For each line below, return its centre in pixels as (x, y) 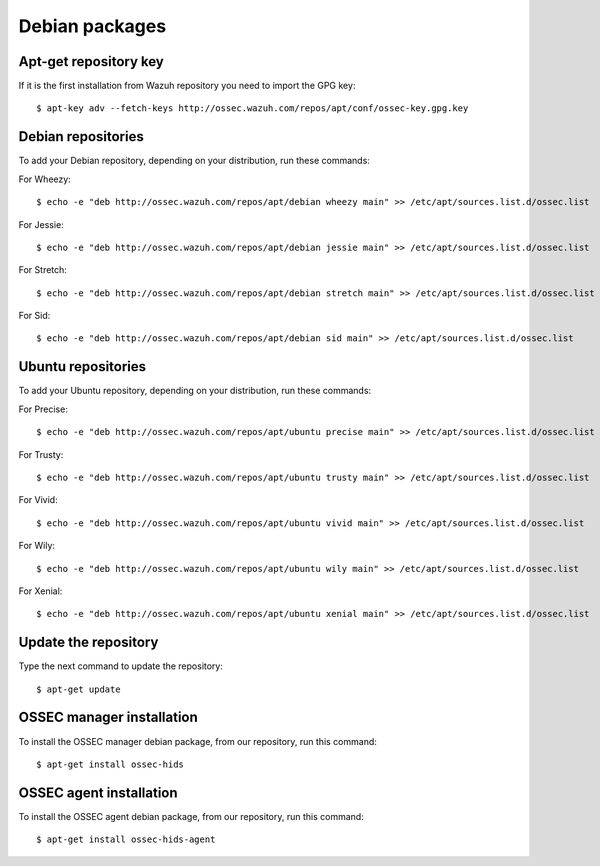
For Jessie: (41, 224)
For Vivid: (38, 500)
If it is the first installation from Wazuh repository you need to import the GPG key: (187, 86)
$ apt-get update (78, 689)
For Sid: (34, 316)
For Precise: (43, 409)
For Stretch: (42, 270)
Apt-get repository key (91, 61)
